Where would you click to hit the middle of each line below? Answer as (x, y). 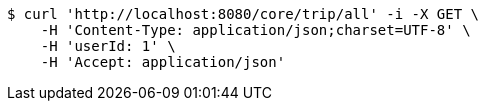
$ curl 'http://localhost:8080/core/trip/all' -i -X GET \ (243, 14)
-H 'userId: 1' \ (108, 46)
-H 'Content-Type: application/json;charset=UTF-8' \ (255, 30)
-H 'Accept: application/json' (163, 62)
